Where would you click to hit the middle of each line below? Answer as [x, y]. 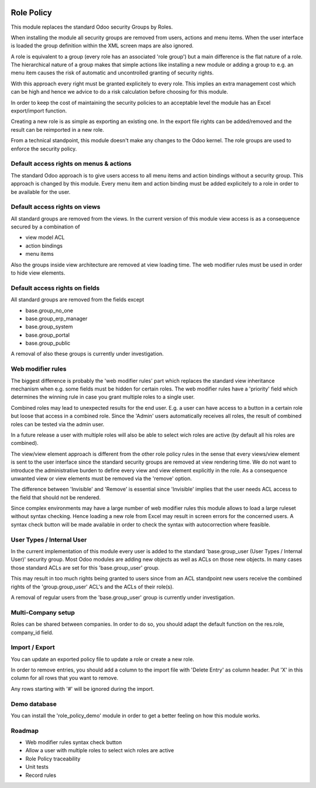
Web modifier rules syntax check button [74, 742]
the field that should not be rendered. [56, 497]
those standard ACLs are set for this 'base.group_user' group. [85, 567]
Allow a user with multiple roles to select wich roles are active [100, 751]
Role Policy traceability [53, 759]
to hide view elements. [38, 273]
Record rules [41, 775]
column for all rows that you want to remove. [65, 678]
